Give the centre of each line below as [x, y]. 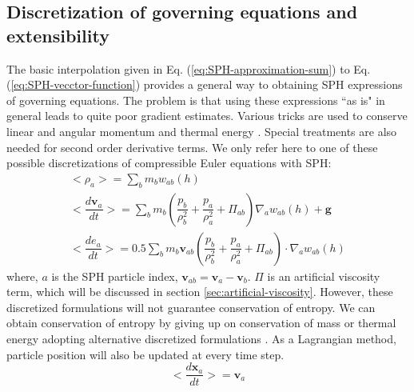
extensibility [58, 35]
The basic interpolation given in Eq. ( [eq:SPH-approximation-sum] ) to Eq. [189, 68]
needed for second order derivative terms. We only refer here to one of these [192, 147]
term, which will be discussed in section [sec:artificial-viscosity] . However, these [200, 292]
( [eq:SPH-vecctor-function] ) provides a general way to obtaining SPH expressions [205, 84]
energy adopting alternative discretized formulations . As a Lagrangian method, [201, 339]
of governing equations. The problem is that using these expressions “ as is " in [196, 100]
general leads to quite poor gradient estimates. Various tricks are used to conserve [207, 116]
